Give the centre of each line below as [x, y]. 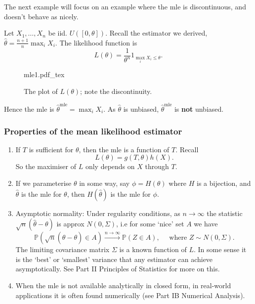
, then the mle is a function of [124, 149]
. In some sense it [220, 249]
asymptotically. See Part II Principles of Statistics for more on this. [118, 269]
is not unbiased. [199, 109]
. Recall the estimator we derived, [156, 33]
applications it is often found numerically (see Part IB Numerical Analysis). [130, 295]
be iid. [58, 33]
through [157, 166]
